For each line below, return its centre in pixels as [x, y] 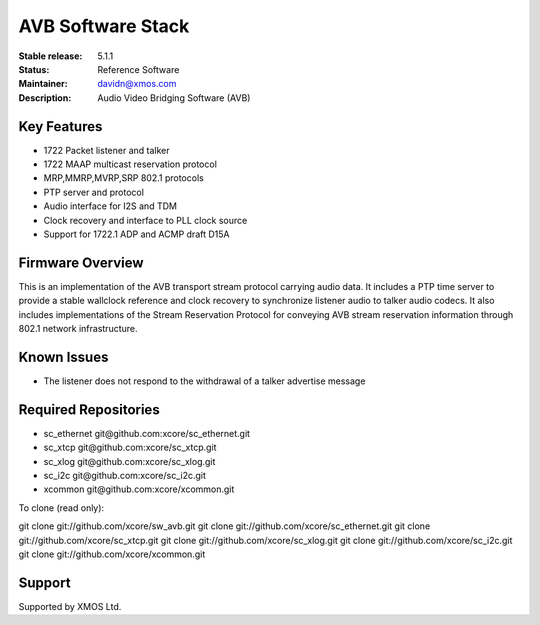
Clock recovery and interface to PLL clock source [145, 220]
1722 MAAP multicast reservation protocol [130, 164]
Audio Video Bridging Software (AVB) [174, 97]
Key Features [60, 126]
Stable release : [50, 56]
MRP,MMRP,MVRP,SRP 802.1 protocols [123, 178]
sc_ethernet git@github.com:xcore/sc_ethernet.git [146, 433]
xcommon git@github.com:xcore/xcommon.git [139, 489]
